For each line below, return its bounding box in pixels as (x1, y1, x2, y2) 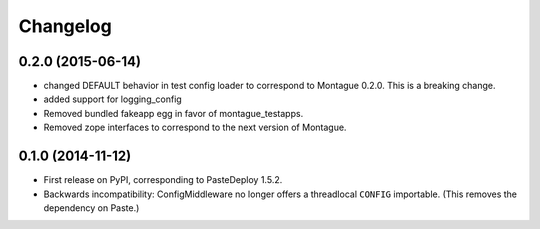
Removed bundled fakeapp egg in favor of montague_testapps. (43, 107, 304, 119)
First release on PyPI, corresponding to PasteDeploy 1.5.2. (43, 174, 283, 186)
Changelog (18, 15, 112, 37)
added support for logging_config (43, 93, 182, 105)
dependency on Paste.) (43, 201, 140, 214)
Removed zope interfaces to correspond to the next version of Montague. (43, 121, 347, 134)
